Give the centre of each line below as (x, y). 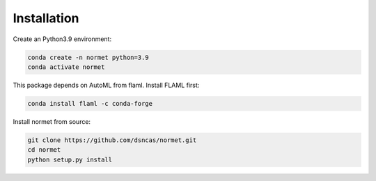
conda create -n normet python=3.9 (88, 57)
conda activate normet (66, 67)
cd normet (44, 150)
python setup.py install (70, 159)
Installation (46, 18)
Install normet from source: (52, 121)
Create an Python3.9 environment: (62, 39)
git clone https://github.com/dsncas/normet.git (112, 140)
